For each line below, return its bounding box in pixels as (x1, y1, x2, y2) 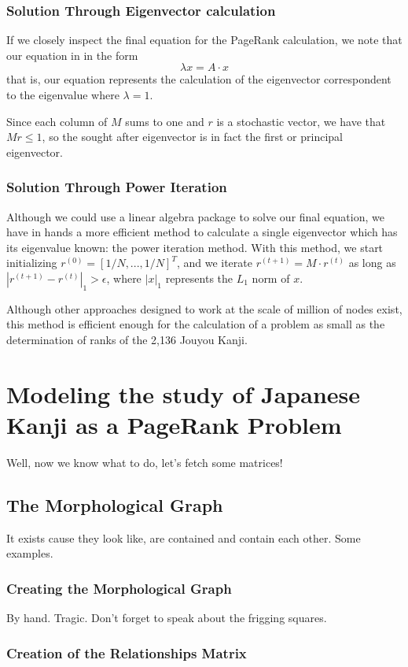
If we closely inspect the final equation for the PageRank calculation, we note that (6, 31, 402, 48)
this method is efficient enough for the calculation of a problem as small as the (6, 316, 385, 332)
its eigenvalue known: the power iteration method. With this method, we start (6, 239, 384, 255)
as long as (348, 254, 396, 271)
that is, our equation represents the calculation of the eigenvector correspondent (6, 71, 391, 87)
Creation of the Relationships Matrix (6, 643, 247, 662)
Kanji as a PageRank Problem (6, 408, 342, 440)
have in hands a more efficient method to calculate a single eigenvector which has (6, 224, 398, 240)
